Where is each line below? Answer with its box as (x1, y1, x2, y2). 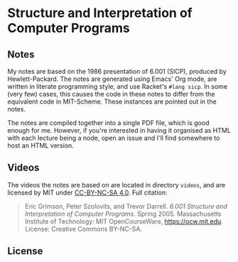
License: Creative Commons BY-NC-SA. (24, 224, 143, 233)
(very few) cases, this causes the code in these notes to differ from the (7, 90, 215, 98)
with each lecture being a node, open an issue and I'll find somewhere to (7, 133, 220, 142)
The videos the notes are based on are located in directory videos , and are (7, 180, 226, 189)
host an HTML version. (7, 141, 75, 150)
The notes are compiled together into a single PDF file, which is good (7, 119, 210, 127)
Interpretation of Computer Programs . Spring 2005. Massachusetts (24, 209, 222, 218)
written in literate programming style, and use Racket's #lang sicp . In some (7, 82, 228, 90)
